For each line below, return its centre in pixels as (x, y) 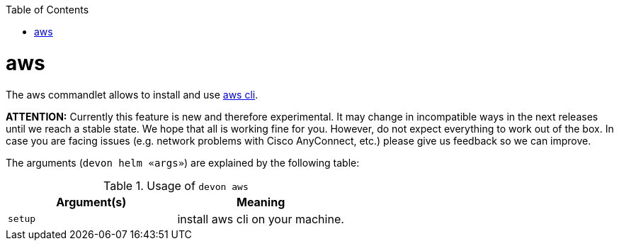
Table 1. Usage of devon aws (176, 185)
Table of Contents (47, 10)
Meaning (261, 202)
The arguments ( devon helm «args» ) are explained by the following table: (183, 162)
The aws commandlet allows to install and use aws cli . (132, 94)
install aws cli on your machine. (261, 219)
